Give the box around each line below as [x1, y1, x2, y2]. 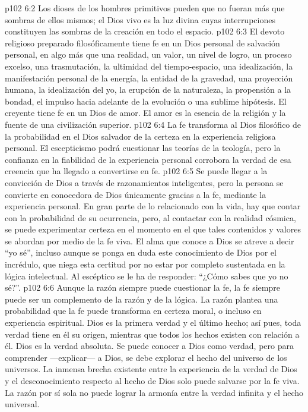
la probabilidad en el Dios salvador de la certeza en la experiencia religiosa [5, 130, 276, 142]
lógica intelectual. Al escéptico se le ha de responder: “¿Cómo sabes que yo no [5, 269, 288, 282]
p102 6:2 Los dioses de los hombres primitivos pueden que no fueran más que [5, 2, 285, 14]
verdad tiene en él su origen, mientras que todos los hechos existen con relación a [5, 328, 300, 340]
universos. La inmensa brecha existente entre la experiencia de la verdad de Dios [5, 363, 297, 375]
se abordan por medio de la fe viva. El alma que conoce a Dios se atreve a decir [5, 234, 294, 247]
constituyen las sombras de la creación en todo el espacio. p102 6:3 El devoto [5, 25, 285, 37]
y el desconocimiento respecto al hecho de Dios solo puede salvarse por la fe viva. [5, 375, 300, 386]
